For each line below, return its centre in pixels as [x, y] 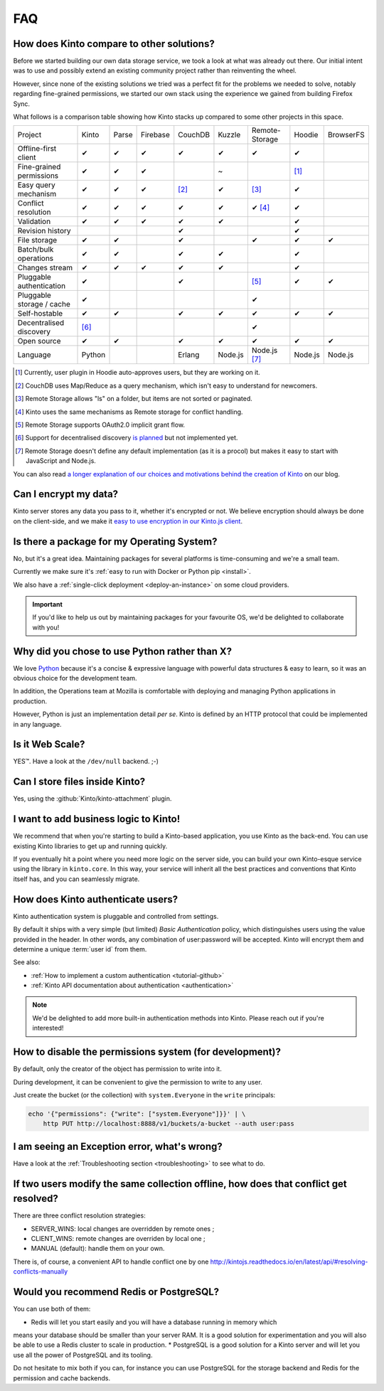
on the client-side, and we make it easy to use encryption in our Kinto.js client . [128, 521]
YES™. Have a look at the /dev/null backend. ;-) [86, 762]
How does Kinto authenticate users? [96, 899]
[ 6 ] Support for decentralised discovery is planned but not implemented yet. [127, 438]
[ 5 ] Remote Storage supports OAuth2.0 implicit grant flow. [100, 425]
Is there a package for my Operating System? [115, 542]
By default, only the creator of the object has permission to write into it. [117, 1069]
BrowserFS [346, 135]
